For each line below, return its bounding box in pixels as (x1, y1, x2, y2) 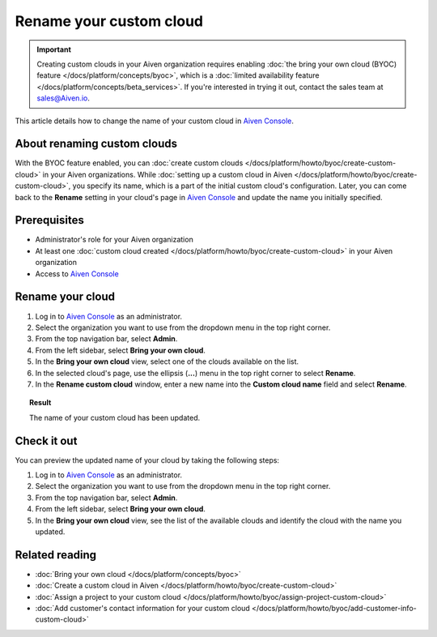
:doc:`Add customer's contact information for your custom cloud (35, 604, 250, 613)
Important (36, 45, 72, 54)
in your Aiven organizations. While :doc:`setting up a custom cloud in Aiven (42, 169, 293, 179)
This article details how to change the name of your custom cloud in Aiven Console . (15, 116, 295, 126)
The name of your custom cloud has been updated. (29, 413, 201, 422)
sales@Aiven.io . (36, 93, 91, 103)
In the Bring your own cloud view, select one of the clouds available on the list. (35, 357, 299, 366)
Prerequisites (15, 213, 84, 227)
